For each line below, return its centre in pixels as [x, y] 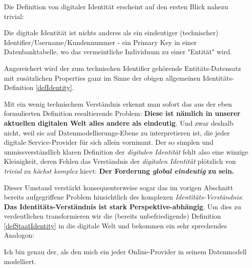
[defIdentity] [54, 87]
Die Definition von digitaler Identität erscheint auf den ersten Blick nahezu [116, 6]
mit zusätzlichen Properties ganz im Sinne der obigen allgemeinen [102, 78]
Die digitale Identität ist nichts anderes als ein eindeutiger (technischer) [111, 33]
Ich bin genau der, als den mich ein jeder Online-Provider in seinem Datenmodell [125, 252]
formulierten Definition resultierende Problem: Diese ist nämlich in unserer [122, 113]
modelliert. [20, 261]
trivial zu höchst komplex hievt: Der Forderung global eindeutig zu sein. [119, 170]
